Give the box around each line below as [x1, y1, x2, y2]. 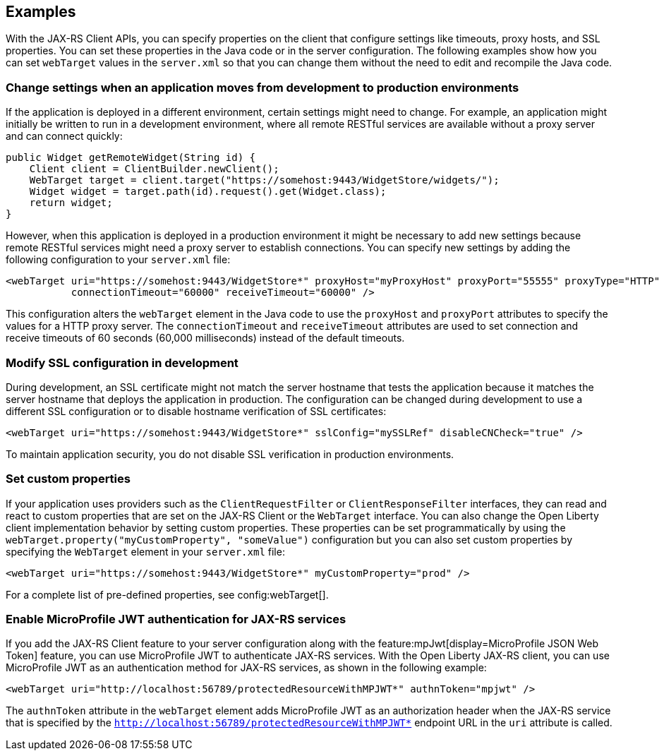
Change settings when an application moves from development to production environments [6, 80, 519, 95]
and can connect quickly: [6, 130, 123, 143]
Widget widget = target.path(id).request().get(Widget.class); [29, 186, 387, 198]
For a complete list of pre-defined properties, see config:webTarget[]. [6, 588, 329, 601]
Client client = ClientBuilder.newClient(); [29, 163, 279, 175]
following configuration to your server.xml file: [6, 253, 231, 266]
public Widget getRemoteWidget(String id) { [6, 152, 256, 164]
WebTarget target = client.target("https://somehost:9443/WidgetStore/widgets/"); [29, 174, 500, 186]
